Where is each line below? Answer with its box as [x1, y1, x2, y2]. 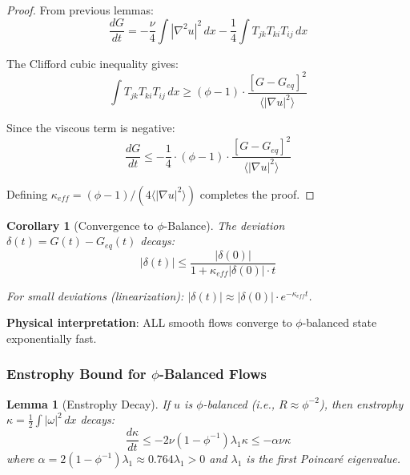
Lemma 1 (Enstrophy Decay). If [6, 395, 171, 412]
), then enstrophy [319, 395, 404, 412]
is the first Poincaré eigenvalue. [246, 450, 401, 467]
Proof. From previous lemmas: [6, 2, 154, 18]
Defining [6, 185, 48, 202]
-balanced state [302, 314, 377, 331]
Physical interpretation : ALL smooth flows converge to [6, 314, 292, 331]
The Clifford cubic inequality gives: [6, 54, 179, 71]
